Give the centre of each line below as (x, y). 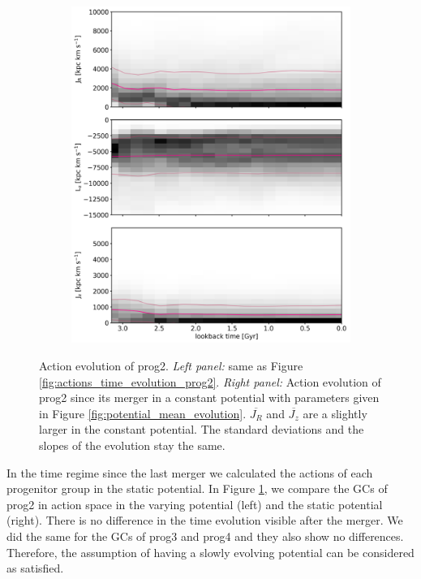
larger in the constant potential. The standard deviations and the (202, 429)
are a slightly (335, 413)
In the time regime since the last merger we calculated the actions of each (190, 472)
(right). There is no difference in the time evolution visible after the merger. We (205, 520)
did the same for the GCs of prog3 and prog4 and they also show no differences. (205, 536)
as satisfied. (35, 568)
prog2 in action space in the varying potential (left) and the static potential (195, 504)
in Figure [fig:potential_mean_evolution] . (143, 413)
